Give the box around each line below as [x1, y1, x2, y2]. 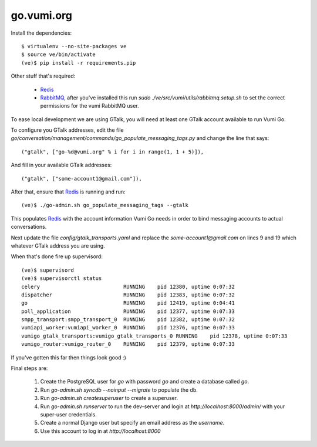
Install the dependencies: [11, 29, 72, 36]
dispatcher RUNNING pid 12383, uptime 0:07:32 [21, 291, 235, 298]
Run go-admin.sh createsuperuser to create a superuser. [40, 395, 178, 402]
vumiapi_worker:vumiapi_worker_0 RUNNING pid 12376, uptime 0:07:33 [21, 324, 235, 331]
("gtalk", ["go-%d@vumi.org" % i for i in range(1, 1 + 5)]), [21, 148, 204, 155]
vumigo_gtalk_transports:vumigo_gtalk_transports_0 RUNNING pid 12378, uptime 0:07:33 [21, 332, 288, 339]
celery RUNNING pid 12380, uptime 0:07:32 [21, 283, 235, 290]
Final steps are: [11, 365, 48, 372]
